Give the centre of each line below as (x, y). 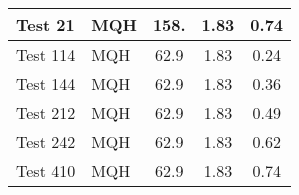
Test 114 (46, 54)
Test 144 (46, 83)
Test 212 (46, 112)
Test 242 (46, 141)
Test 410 (46, 170)
